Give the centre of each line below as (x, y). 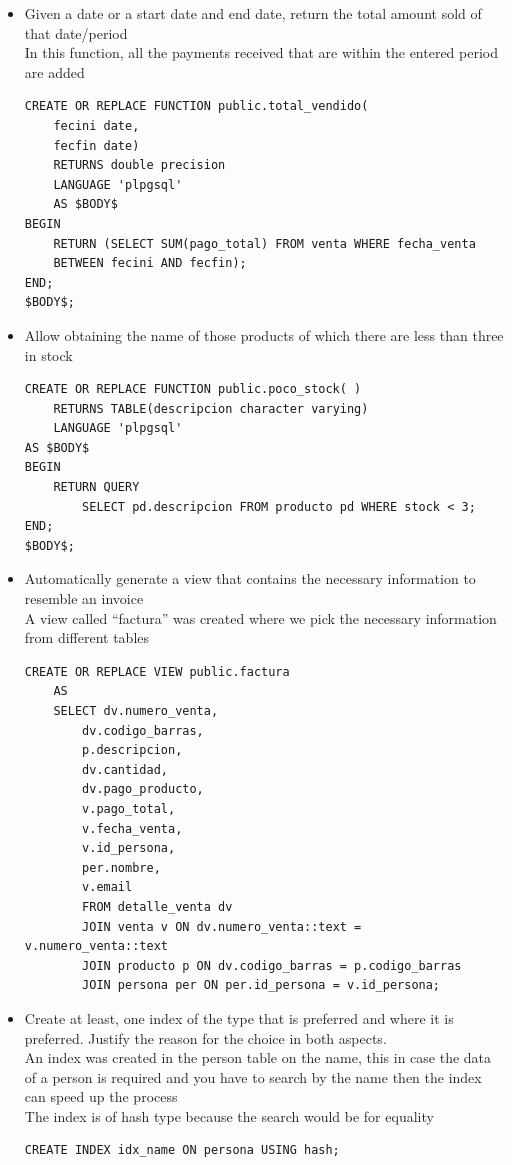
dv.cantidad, (125, 769)
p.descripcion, (132, 750)
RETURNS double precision (139, 165)
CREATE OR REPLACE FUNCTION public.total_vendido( (196, 106)
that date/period (76, 32)
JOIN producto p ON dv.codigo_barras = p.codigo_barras (272, 965)
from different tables (87, 637)
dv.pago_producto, (143, 789)
